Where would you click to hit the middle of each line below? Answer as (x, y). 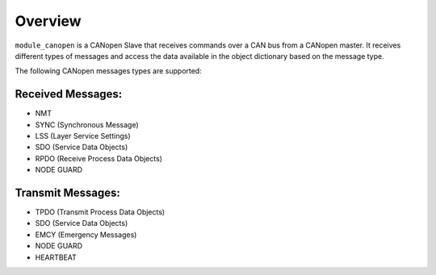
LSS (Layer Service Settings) (83, 136)
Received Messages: (69, 94)
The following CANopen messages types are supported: (108, 71)
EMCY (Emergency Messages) (86, 235)
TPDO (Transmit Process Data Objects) (100, 212)
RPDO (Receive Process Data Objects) (99, 158)
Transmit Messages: (67, 193)
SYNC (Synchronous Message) (87, 124)
